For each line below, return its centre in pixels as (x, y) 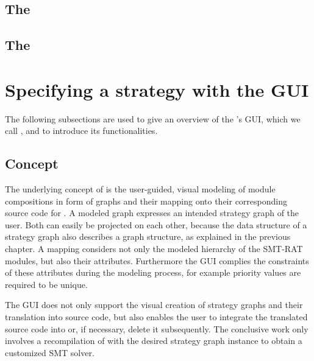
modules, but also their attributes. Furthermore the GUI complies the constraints (157, 260)
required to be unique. (46, 284)
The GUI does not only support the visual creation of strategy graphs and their (154, 305)
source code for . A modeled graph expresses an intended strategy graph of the (152, 213)
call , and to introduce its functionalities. (81, 131)
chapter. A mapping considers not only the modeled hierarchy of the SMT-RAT (154, 249)
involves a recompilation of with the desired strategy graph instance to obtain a (154, 341)
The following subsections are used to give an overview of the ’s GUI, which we (153, 118)
